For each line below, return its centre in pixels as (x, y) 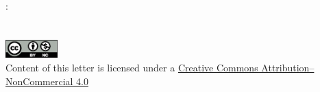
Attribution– (288, 67)
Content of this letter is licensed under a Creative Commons (132, 67)
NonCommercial (39, 81)
